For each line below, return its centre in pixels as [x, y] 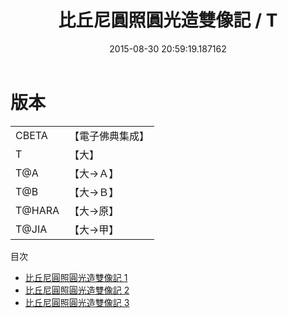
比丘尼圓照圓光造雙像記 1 [76, 277]
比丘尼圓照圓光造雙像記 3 [77, 302]
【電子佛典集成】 [109, 136]
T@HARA [37, 210]
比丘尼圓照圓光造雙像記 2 [77, 290]
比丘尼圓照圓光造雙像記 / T [168, 20]
